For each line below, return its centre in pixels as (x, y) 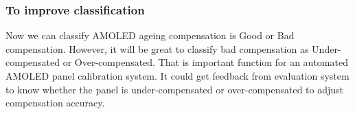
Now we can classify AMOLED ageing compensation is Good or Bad (150, 35)
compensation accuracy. (55, 103)
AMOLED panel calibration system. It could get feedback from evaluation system (177, 76)
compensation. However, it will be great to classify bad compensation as (157, 48)
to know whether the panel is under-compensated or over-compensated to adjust (174, 89)
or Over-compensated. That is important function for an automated (205, 62)
